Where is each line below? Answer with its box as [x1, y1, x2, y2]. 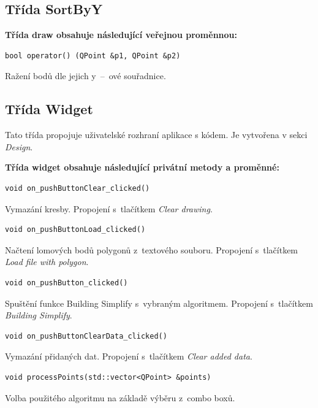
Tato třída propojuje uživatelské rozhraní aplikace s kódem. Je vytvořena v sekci [5, 128, 308, 141]
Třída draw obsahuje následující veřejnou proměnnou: [5, 28, 237, 41]
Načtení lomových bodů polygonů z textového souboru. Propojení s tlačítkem [5, 243, 298, 256]
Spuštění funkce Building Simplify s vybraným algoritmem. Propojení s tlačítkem [5, 296, 313, 309]
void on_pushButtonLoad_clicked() [5, 225, 146, 234]
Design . [5, 140, 33, 153]
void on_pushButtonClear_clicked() [5, 183, 150, 193]
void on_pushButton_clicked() [5, 278, 128, 287]
